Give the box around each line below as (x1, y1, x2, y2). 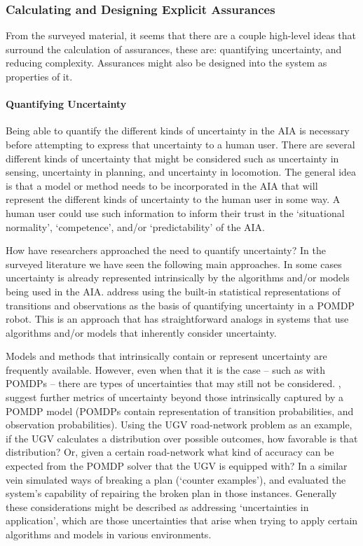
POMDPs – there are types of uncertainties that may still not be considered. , (6, 376, 341, 391)
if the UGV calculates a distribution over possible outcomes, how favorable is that (6, 430, 358, 445)
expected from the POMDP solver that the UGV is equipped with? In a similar (6, 458, 348, 473)
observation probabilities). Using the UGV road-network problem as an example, (6, 417, 352, 432)
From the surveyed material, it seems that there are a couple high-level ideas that (6, 28, 356, 43)
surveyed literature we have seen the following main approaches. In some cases (6, 256, 342, 271)
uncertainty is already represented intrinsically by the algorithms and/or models (6, 270, 350, 285)
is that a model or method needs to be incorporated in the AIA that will (6, 178, 318, 192)
